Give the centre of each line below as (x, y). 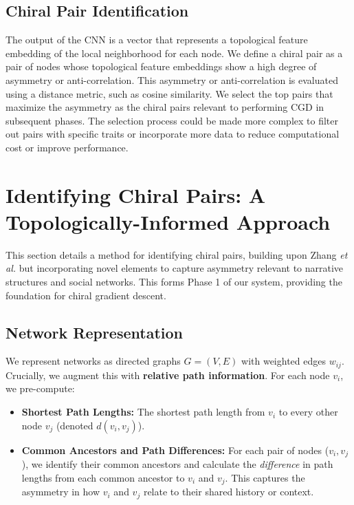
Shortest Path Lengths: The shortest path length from (143, 412)
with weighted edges (284, 361)
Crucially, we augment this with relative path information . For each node (168, 375)
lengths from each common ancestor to (103, 477)
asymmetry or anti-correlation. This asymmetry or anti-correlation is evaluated (172, 79)
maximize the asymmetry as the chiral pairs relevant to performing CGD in (165, 107)
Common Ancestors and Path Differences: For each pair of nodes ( (175, 450)
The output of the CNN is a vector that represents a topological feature (157, 40)
